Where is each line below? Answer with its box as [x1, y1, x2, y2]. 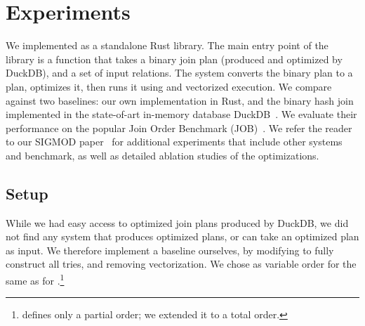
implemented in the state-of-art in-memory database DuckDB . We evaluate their [6, 107, 357, 122]
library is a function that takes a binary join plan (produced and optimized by [6, 51, 343, 66]
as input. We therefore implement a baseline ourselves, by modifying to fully [6, 242, 334, 257]
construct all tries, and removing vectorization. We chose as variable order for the [6, 256, 357, 271]
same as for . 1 [6, 271, 65, 287]
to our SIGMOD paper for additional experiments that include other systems [6, 134, 343, 149]
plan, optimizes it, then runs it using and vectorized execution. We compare [6, 79, 332, 93]
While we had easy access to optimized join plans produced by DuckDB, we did [6, 215, 349, 230]
